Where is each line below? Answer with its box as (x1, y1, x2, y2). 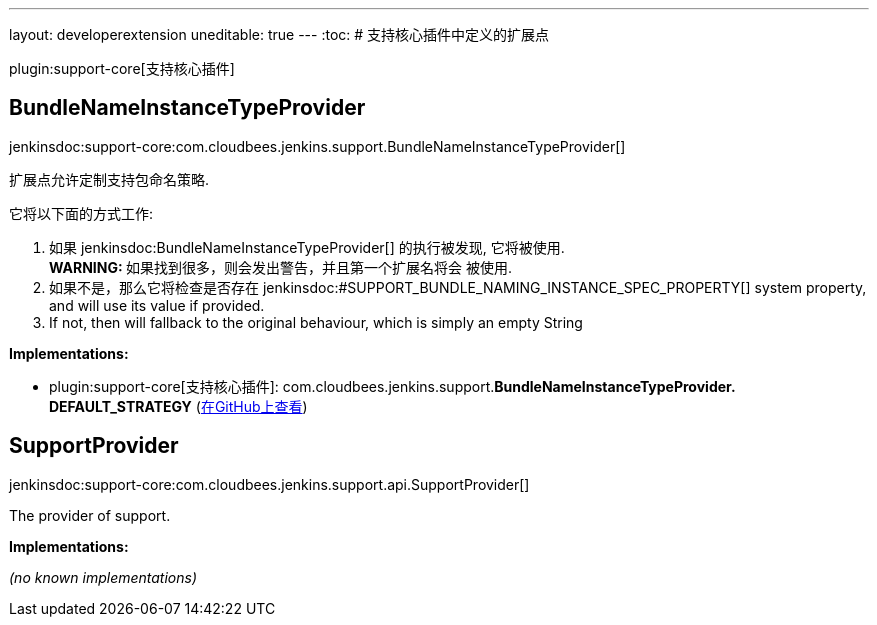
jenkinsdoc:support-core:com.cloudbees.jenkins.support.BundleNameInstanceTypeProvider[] (9, 137, 626, 155)
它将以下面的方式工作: (9, 204, 154, 222)
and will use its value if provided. (49, 296, 265, 314)
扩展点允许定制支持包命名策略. (9, 170, 210, 188)
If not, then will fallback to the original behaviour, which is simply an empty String (49, 313, 583, 331)
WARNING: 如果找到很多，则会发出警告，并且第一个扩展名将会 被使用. (49, 258, 512, 276)
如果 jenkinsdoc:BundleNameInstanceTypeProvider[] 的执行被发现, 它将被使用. (49, 238, 565, 256)
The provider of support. (9, 506, 171, 524)
